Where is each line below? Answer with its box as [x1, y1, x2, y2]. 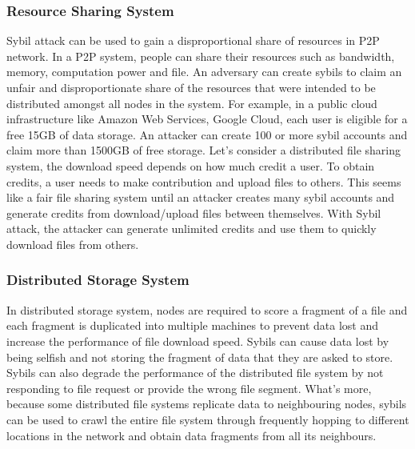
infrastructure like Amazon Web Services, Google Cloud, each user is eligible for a [6, 110, 408, 127]
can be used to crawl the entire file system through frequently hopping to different [6, 411, 409, 427]
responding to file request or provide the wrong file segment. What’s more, [6, 379, 372, 396]
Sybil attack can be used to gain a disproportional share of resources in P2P [6, 32, 380, 49]
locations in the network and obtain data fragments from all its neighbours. [6, 427, 377, 443]
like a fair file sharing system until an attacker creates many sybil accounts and [6, 189, 395, 206]
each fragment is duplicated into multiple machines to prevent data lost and [6, 317, 379, 334]
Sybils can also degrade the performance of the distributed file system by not [6, 364, 384, 381]
